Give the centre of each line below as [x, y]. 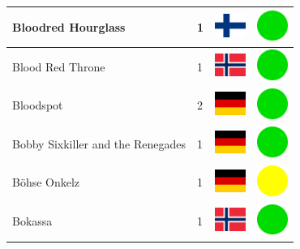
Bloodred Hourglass [69, 26]
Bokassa [32, 221]
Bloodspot [38, 105]
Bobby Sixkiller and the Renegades [99, 143]
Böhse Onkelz [46, 182]
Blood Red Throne [59, 66]
